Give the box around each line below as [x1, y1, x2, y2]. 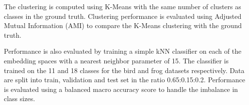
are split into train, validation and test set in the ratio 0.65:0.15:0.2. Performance [4, 75, 245, 85]
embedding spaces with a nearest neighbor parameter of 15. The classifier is [4, 55, 229, 65]
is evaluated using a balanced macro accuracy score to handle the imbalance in [4, 84, 238, 94]
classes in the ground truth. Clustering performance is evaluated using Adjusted [4, 11, 242, 21]
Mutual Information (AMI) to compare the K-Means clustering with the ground [4, 20, 242, 30]
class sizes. [4, 93, 35, 104]
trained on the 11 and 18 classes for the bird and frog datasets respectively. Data [4, 65, 245, 75]
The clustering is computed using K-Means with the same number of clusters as [4, 1, 241, 11]
